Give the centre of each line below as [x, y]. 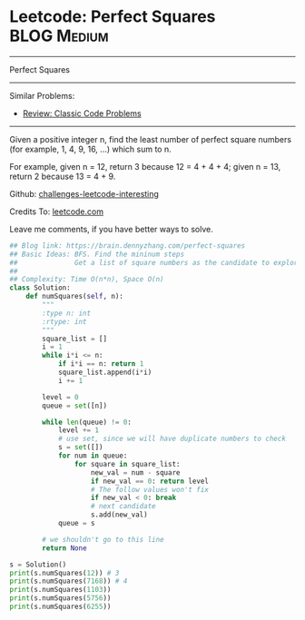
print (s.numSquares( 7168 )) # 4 [69, 581]
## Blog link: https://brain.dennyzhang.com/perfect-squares [128, 246]
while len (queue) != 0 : [87, 422]
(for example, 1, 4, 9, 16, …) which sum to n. [91, 149]
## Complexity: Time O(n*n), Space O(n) [87, 280]
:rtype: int [65, 321]
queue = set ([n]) [74, 406]
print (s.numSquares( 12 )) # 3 [64, 573]
